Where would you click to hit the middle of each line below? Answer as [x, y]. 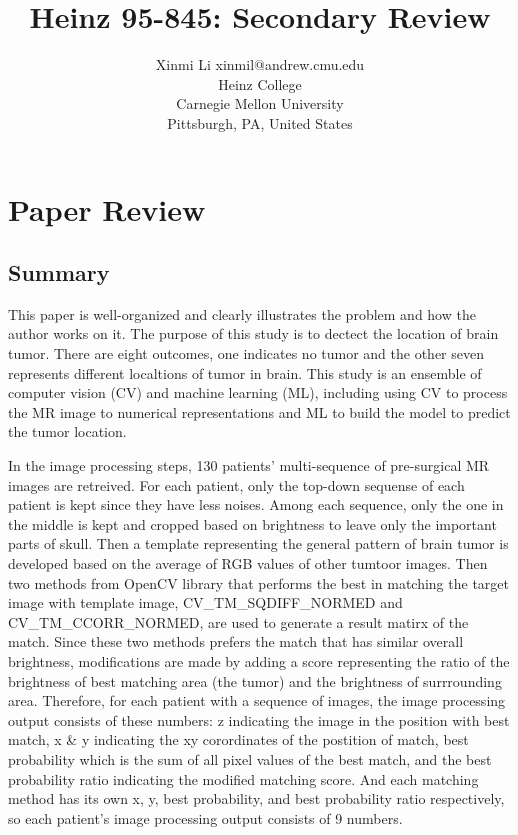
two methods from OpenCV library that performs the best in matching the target [258, 582]
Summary [59, 272]
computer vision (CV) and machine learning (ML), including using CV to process [258, 392]
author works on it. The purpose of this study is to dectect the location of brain [253, 333]
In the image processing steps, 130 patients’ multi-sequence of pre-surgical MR [249, 465]
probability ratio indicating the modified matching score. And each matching [243, 778]
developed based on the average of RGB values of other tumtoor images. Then [248, 563]
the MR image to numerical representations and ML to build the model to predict [259, 411]
